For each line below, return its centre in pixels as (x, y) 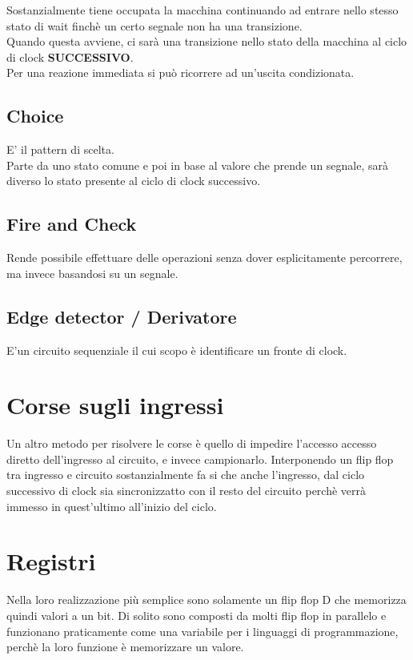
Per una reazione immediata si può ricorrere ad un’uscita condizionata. (180, 72)
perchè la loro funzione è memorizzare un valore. (125, 647)
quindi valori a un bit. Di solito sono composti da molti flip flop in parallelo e (196, 615)
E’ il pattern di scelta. (60, 149)
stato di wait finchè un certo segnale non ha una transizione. (154, 25)
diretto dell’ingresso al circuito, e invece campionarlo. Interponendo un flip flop (200, 459)
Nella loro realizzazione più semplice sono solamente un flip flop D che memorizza (206, 600)
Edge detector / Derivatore (122, 316)
